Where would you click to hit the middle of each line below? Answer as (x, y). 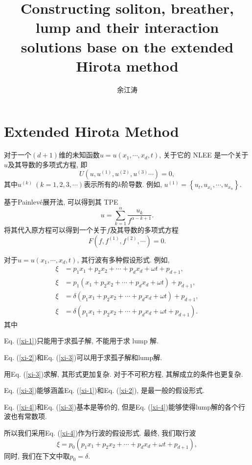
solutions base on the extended (127, 46)
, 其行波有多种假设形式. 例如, (123, 259)
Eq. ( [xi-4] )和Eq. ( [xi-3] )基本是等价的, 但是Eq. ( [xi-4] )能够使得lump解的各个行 (125, 406)
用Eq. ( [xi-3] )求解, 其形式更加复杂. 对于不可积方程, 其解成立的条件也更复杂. (124, 374)
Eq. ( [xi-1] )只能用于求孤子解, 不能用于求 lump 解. (81, 341)
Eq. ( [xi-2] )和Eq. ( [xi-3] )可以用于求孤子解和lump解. (83, 357)
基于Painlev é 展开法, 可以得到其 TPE (61, 202)
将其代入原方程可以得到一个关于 (55, 230)
